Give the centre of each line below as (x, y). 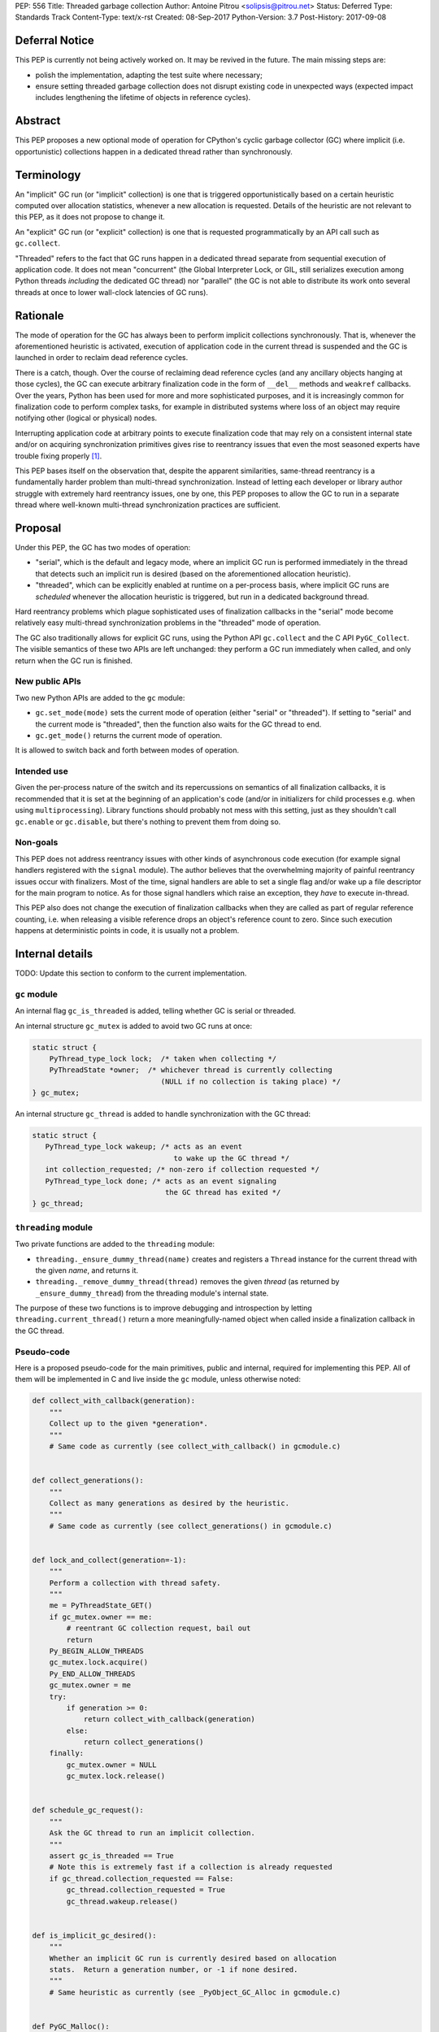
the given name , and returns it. (87, 1270)
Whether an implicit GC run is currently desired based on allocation (193, 1958)
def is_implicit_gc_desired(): (95, 1935)
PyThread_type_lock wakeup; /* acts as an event (144, 1147)
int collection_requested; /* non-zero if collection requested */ (183, 1170)
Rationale (39, 316)
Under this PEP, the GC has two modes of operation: (103, 548)
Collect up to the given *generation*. (129, 1424)
